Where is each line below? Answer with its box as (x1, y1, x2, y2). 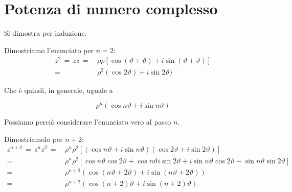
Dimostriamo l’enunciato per (4, 44, 94, 55)
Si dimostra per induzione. (4, 28, 87, 38)
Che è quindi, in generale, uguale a (4, 84, 113, 95)
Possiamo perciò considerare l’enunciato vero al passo (4, 116, 171, 127)
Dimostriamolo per (4, 133, 63, 144)
